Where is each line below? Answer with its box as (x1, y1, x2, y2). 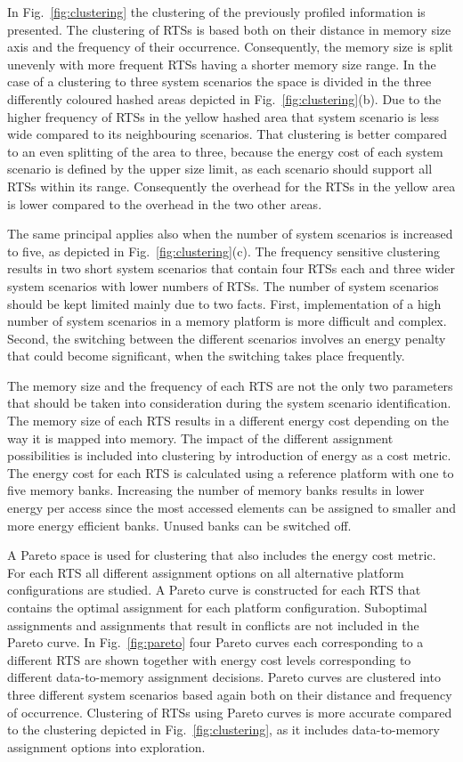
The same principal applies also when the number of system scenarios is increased (7, 224, 453, 243)
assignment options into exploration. (7, 737, 206, 756)
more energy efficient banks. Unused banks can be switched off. (7, 515, 352, 534)
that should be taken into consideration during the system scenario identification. (7, 393, 451, 412)
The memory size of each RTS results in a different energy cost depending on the (7, 411, 450, 430)
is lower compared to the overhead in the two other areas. (7, 194, 322, 213)
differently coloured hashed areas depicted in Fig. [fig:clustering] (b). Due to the (7, 89, 442, 108)
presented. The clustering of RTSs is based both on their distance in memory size (7, 20, 451, 38)
